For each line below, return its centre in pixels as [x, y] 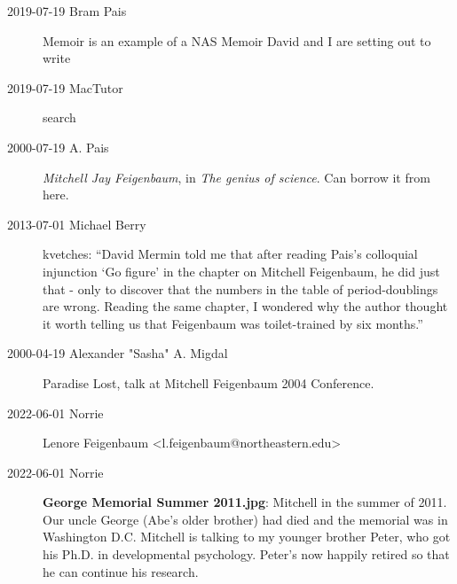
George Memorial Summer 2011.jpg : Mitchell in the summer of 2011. [245, 502]
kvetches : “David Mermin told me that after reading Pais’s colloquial [230, 254]
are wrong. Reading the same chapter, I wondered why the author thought [245, 306]
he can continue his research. [121, 571]
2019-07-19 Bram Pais [67, 11]
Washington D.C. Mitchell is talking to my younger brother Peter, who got [247, 537]
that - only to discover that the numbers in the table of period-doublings [240, 288]
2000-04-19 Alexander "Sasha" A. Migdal [118, 353]
